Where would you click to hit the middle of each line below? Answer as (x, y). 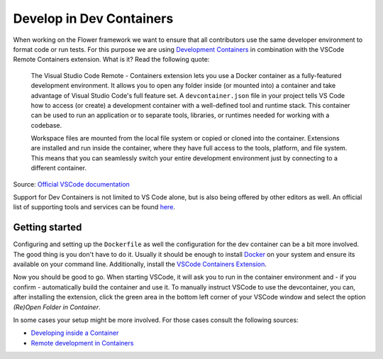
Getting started (48, 227)
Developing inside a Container (75, 333)
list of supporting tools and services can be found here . (94, 207)
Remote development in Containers (82, 343)
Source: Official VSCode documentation (72, 184)
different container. (59, 168)
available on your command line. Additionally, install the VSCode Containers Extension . (140, 264)
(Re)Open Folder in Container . (57, 307)
